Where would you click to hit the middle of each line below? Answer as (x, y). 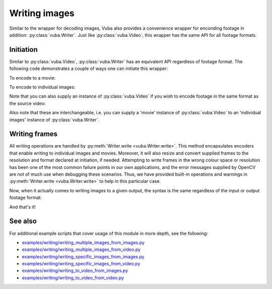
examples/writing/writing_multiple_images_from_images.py (83, 242)
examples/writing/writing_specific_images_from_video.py (81, 264)
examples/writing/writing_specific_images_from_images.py (83, 256)
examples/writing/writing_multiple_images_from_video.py (81, 250)
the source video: (27, 103)
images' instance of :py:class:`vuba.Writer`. (54, 120)
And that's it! (23, 207)
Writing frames (33, 134)
